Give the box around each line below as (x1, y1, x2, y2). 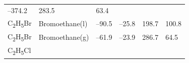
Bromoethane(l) (38, 18, 88, 28)
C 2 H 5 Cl (8, 45, 31, 57)
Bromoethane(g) (38, 32, 89, 42)
